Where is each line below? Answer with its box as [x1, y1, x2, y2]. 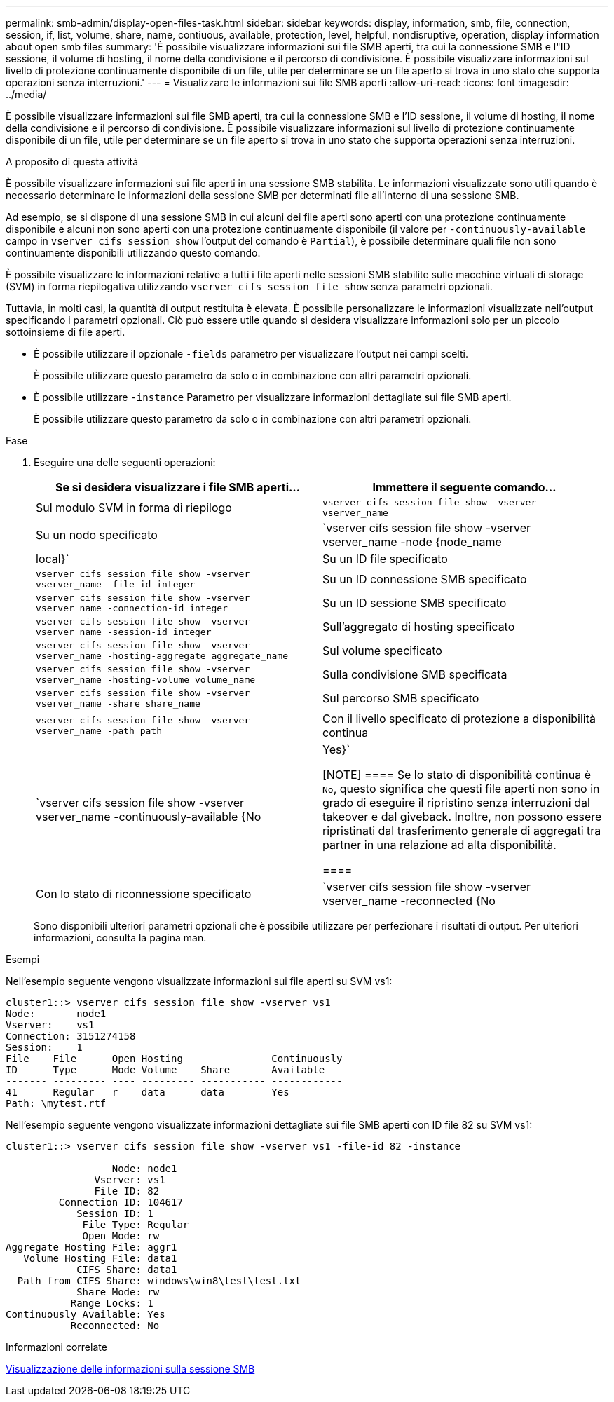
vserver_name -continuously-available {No [36, 810, 261, 824]
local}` [36, 552, 69, 566]
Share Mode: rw [76, 1286, 160, 1298]
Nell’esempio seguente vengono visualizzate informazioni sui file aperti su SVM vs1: [6, 975, 393, 987]
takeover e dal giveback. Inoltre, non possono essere [322, 810, 602, 824]
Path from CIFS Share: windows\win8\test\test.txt [17, 1275, 301, 1286]
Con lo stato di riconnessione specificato [36, 887, 252, 901]
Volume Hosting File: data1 [23, 1253, 177, 1264]
